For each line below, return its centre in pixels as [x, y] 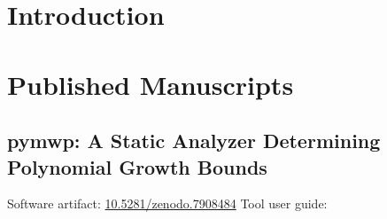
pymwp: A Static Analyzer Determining [194, 141]
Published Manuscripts [151, 84]
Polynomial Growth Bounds [137, 166]
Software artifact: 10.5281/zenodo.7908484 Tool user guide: [167, 203]
